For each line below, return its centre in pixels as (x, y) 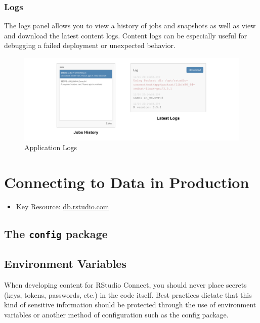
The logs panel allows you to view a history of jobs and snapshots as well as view (130, 26)
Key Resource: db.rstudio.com (62, 206)
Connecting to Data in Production (127, 182)
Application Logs (51, 147)
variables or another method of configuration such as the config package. (116, 314)
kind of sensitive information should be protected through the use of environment (130, 305)
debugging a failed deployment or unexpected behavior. (90, 45)
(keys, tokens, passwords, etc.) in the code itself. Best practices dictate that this (128, 294)
